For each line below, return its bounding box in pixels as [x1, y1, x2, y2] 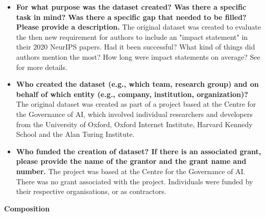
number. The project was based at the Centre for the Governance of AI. [16, 165, 246, 176]
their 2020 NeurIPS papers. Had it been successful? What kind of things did [16, 41, 255, 52]
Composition [4, 203, 50, 213]
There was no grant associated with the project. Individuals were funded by [16, 176, 253, 186]
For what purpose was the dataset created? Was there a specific [16, 2, 246, 12]
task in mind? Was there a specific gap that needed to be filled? [16, 11, 247, 22]
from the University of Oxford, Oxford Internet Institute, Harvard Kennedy [16, 118, 253, 129]
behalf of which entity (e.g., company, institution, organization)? [16, 88, 248, 99]
